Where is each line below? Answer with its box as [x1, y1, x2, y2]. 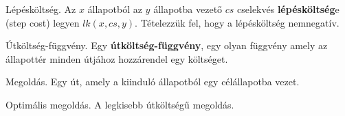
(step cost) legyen [5, 15, 80, 29]
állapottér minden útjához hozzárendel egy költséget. [5, 51, 228, 66]
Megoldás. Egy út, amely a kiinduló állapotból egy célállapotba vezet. [5, 74, 300, 89]
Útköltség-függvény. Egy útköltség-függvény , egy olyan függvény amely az [5, 38, 328, 53]
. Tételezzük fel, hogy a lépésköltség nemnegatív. [135, 15, 340, 29]
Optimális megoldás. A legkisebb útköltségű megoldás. [5, 97, 234, 111]
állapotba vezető [153, 2, 223, 16]
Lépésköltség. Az [5, 2, 76, 16]
